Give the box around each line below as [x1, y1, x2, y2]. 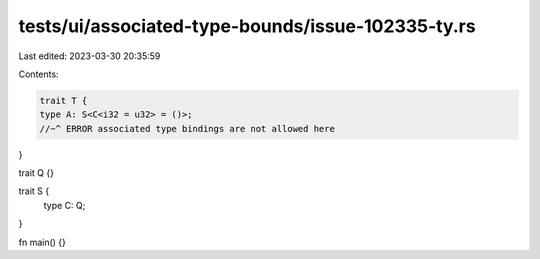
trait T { [39, 95, 88, 106]
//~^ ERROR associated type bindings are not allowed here [39, 123, 335, 134]
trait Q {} [18, 167, 55, 179]
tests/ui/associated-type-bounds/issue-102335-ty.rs [18, 15, 476, 37]
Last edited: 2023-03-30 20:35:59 [18, 50, 161, 62]
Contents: [18, 68, 59, 80]
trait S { [18, 185, 50, 197]
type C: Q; [43, 199, 86, 211]
